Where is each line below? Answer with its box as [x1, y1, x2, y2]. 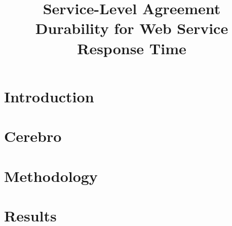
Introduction [4, 86, 94, 106]
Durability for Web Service [35, 18, 228, 39]
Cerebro [4, 126, 62, 146]
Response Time [77, 37, 186, 58]
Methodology [4, 165, 98, 186]
